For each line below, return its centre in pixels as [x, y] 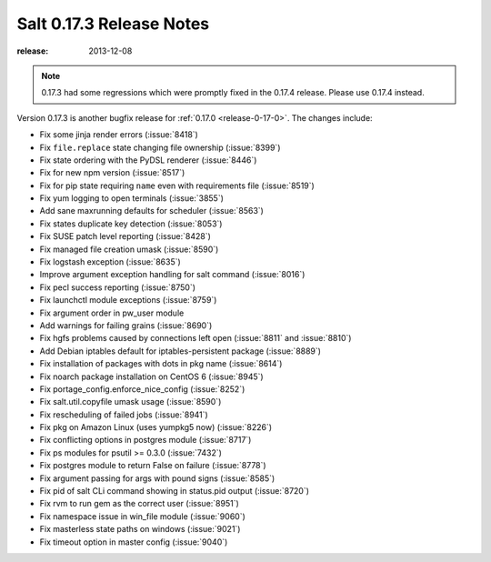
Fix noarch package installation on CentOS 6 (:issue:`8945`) [151, 376]
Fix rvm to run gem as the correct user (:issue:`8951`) [140, 504]
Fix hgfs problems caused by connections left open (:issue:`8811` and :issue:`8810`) [195, 338]
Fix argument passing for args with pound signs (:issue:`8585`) [157, 478]
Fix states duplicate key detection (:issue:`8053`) [131, 224]
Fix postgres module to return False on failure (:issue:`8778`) [153, 466]
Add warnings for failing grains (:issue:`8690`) [126, 325]
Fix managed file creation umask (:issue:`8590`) [129, 249]
